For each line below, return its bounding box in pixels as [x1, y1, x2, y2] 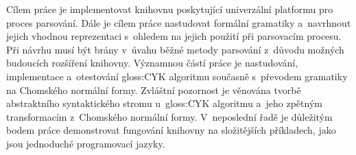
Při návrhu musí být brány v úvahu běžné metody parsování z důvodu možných [6, 42, 344, 56]
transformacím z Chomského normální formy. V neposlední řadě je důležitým [6, 109, 333, 123]
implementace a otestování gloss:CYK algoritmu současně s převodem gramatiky [6, 69, 348, 83]
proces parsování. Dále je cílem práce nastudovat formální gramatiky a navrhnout [6, 15, 351, 29]
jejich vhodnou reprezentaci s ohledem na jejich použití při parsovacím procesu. [6, 29, 342, 43]
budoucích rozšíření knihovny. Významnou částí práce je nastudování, [6, 56, 298, 70]
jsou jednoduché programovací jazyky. [6, 136, 165, 150]
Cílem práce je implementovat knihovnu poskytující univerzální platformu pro [6, 2, 333, 16]
